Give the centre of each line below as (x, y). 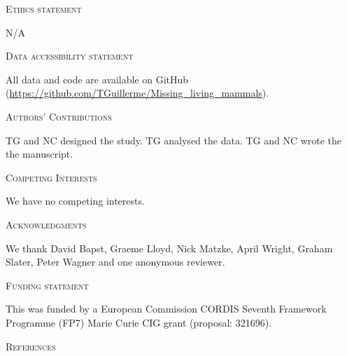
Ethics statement (44, 8)
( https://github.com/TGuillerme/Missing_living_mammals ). (137, 93)
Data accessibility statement (70, 56)
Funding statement (47, 285)
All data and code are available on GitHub (97, 79)
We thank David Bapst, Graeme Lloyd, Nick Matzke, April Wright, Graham (169, 248)
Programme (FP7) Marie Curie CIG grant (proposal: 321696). (139, 322)
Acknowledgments (46, 224)
